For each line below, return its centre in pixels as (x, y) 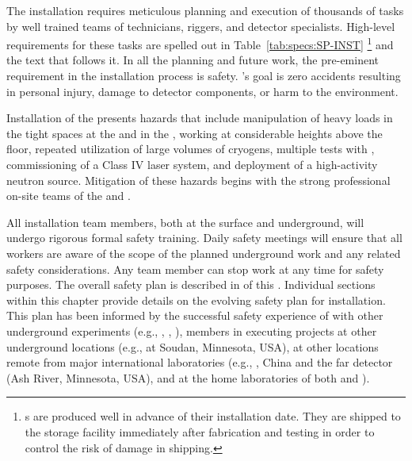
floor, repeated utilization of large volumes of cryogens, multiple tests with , (191, 149)
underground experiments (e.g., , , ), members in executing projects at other (192, 330)
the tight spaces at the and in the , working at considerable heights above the (195, 133)
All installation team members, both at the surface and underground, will (185, 222)
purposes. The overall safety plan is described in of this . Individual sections (191, 284)
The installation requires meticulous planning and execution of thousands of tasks (205, 10)
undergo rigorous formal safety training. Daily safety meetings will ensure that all (204, 238)
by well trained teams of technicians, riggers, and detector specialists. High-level (201, 26)
